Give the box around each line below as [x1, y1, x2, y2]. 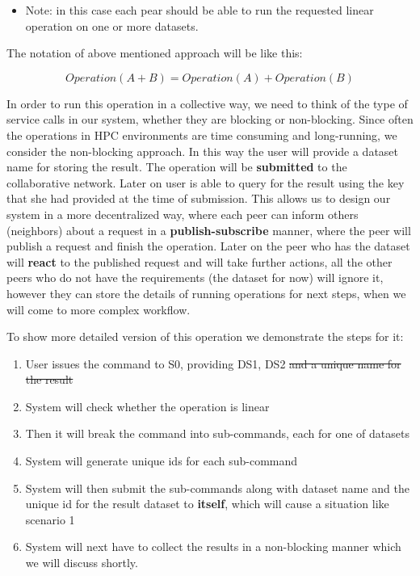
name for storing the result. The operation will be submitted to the [6, 158, 347, 175]
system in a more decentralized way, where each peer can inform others [6, 205, 359, 222]
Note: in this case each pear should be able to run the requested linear [25, 2, 374, 18]
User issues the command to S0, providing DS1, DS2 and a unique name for [25, 355, 401, 372]
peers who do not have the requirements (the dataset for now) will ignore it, [6, 269, 384, 286]
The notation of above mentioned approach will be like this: [6, 44, 303, 61]
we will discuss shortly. [25, 554, 138, 571]
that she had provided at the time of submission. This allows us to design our [6, 190, 391, 207]
